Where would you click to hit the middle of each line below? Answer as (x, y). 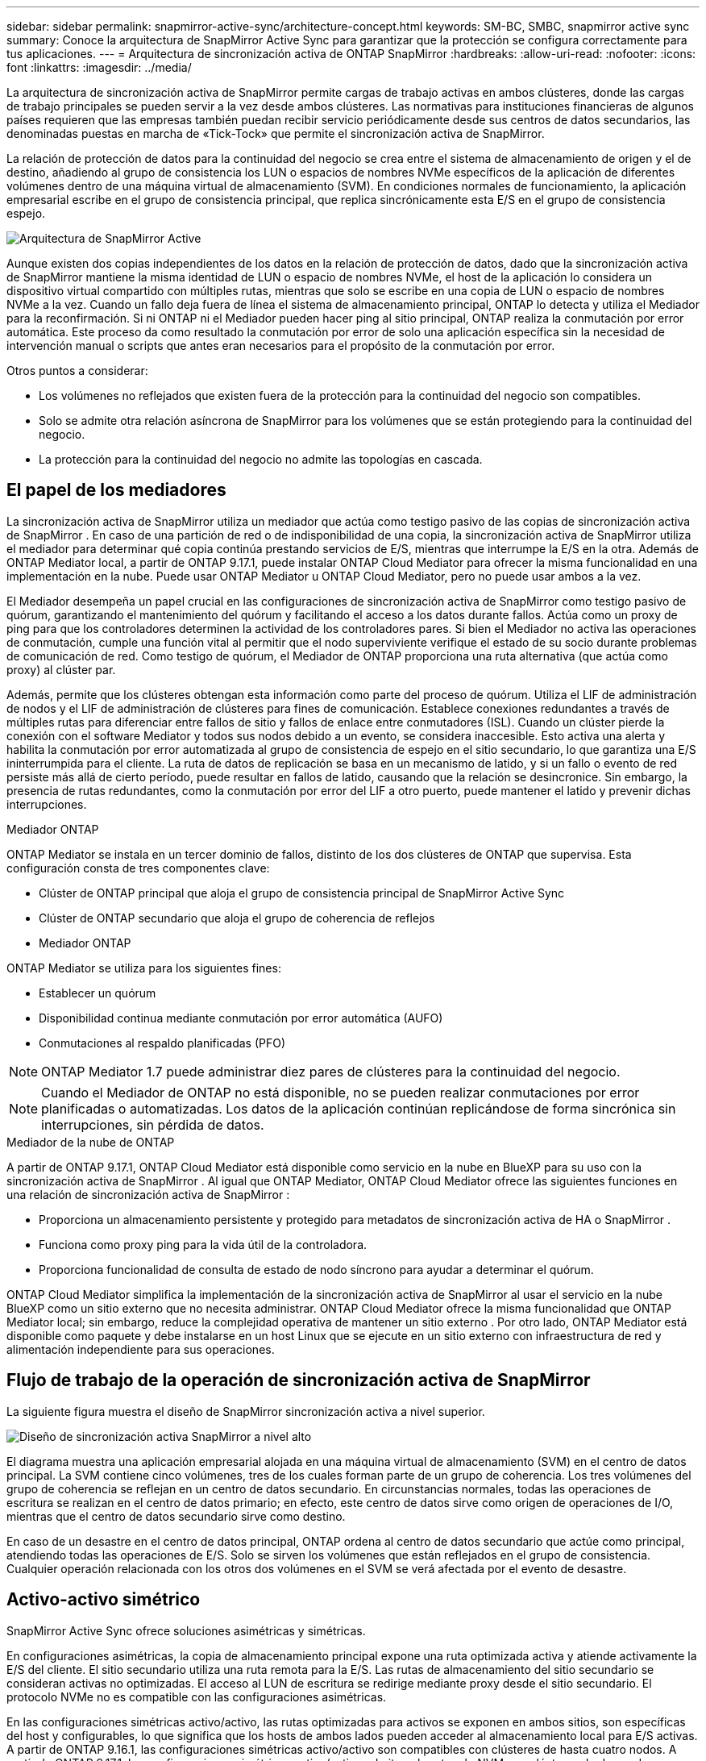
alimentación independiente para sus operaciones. (141, 1349)
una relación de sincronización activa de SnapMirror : (148, 1194)
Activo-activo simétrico (104, 1600)
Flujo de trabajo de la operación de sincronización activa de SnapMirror (299, 1380)
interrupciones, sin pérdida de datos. (153, 1124)
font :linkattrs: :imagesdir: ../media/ (99, 67)
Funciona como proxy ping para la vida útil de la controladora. (203, 1244)
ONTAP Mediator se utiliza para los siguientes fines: (144, 968)
